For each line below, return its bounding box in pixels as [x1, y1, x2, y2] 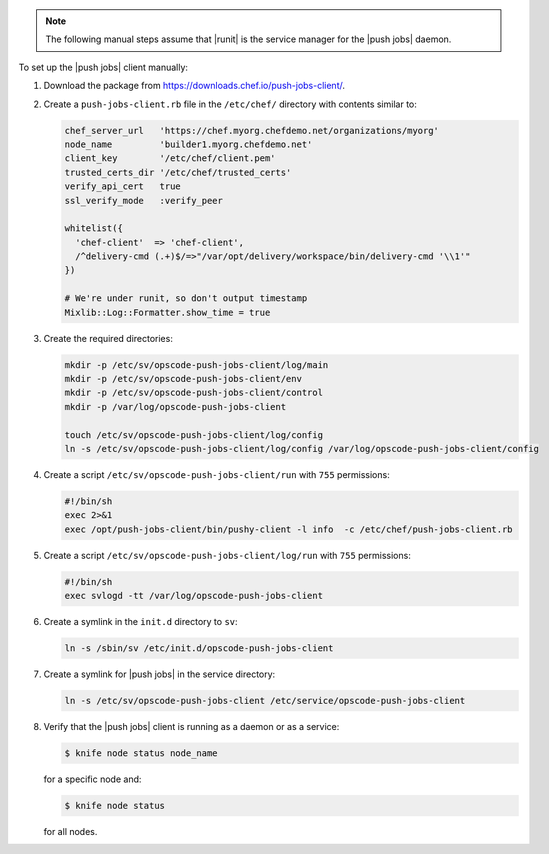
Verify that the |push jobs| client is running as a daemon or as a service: [43, 720, 340, 732]
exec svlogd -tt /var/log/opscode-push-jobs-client [64, 590, 324, 602]
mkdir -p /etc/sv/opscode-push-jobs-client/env [64, 373, 302, 384]
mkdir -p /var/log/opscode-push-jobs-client [64, 401, 287, 412]
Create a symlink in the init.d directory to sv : [43, 616, 239, 628]
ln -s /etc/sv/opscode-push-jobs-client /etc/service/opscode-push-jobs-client [64, 695, 466, 706]
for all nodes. [43, 825, 98, 837]
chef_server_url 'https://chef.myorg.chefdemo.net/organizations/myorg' [64, 125, 440, 136]
